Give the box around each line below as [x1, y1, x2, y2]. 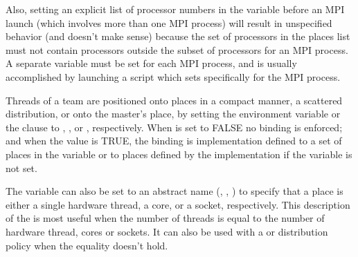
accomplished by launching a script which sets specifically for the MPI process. [6, 69, 341, 84]
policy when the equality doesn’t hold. [6, 238, 168, 252]
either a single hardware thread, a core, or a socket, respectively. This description [6, 197, 350, 211]
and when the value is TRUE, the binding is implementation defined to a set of [6, 133, 342, 148]
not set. [6, 160, 37, 175]
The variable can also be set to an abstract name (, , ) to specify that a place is [6, 184, 343, 198]
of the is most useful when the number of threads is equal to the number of [6, 211, 325, 225]
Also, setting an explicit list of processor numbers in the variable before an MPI [6, 2, 345, 16]
